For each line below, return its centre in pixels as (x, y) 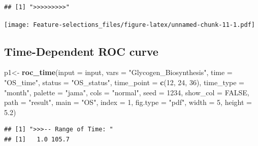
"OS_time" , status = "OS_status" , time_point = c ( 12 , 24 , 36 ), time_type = (124, 82)
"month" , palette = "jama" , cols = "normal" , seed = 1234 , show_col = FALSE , (127, 92)
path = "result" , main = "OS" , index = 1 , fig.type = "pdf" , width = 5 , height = (128, 102)
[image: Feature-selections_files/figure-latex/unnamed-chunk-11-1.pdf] (130, 25)
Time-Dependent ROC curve (81, 51)
